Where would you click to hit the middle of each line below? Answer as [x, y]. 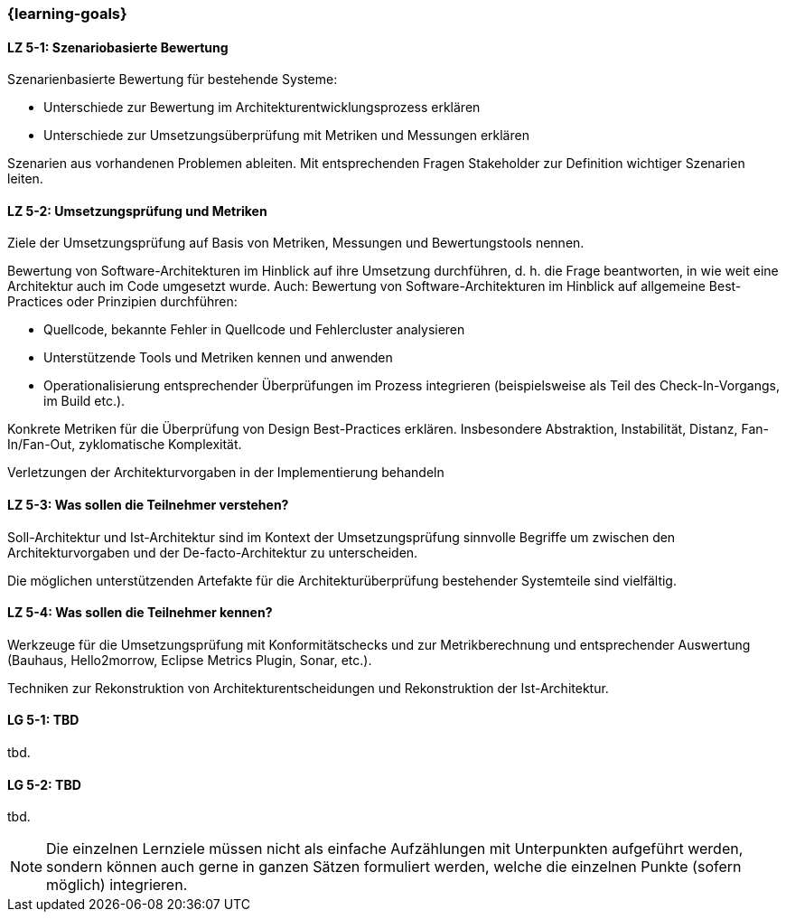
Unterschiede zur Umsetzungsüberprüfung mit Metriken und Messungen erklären [286, 136]
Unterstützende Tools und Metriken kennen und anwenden [218, 358]
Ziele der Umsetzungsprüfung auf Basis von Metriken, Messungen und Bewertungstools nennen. [296, 243]
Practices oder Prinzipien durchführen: [122, 302]
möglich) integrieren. [117, 885]
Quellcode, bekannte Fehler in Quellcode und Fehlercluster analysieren [254, 330]
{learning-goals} [67, 14]
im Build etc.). [84, 401]
